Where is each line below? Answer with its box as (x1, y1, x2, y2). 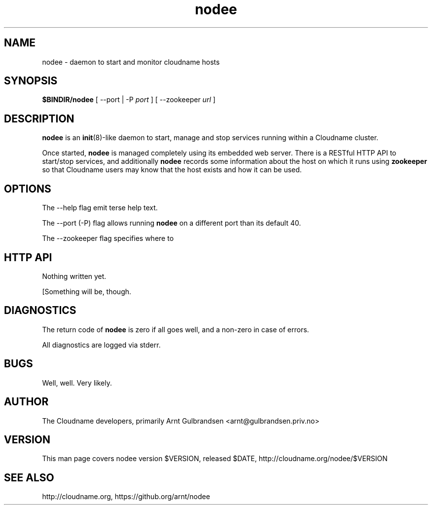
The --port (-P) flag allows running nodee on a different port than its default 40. (42, 219, 301, 228)
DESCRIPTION (4, 112, 74, 125)
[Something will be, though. (42, 287, 132, 296)
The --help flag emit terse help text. (42, 203, 158, 212)
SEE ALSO (4, 471, 54, 484)
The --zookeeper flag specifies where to (42, 234, 174, 243)
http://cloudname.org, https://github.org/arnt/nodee (42, 492, 210, 501)
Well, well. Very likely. (42, 378, 112, 387)
